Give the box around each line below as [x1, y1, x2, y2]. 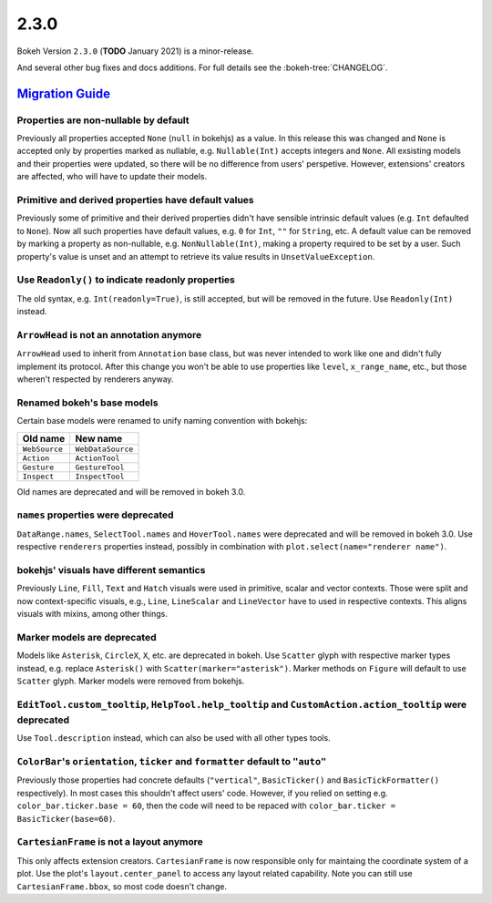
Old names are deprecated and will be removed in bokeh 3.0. [16, 486, 246, 497]
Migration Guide [16, 86, 111, 101]
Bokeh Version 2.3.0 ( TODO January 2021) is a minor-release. [16, 46, 254, 56]
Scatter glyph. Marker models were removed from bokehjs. [16, 675, 245, 686]
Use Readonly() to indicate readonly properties [16, 273, 236, 286]
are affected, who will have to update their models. [16, 171, 208, 182]
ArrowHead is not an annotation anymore [16, 328, 202, 341]
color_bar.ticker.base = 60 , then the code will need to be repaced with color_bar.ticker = [16, 800, 396, 811]
